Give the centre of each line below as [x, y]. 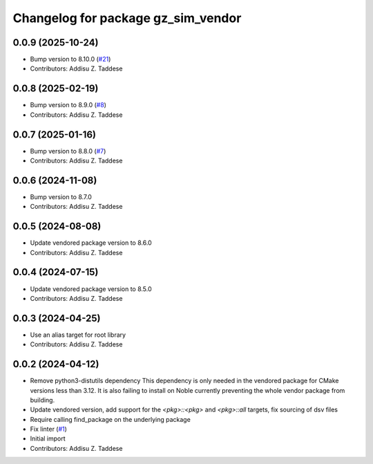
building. [42, 400]
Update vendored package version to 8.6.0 [91, 243]
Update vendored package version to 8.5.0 [91, 289]
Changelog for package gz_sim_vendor [127, 18]
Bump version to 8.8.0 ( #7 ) [68, 151]
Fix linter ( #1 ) [48, 429]
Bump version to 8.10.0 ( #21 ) [70, 59]
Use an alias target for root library [78, 335]
